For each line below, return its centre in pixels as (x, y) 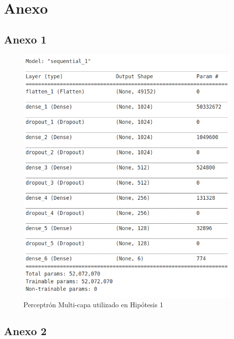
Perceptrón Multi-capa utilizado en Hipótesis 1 (93, 305)
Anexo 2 (25, 331)
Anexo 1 (25, 39)
